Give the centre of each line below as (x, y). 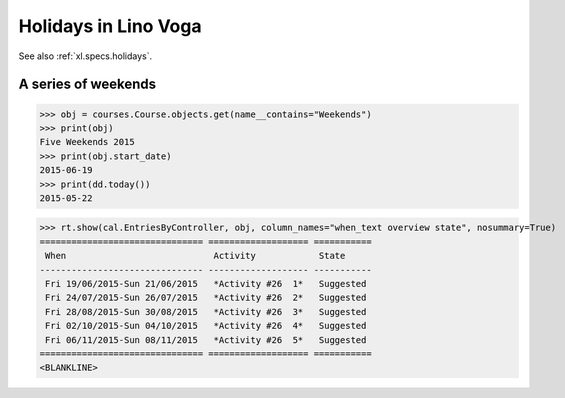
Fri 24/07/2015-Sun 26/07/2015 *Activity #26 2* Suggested (206, 298)
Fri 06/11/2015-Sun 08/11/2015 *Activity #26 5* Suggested (206, 339)
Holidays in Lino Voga (110, 26)
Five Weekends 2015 (87, 142)
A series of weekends (87, 84)
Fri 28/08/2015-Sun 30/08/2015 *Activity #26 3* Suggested (206, 311)
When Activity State (195, 256)
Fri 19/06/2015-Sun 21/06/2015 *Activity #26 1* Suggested (206, 284)
